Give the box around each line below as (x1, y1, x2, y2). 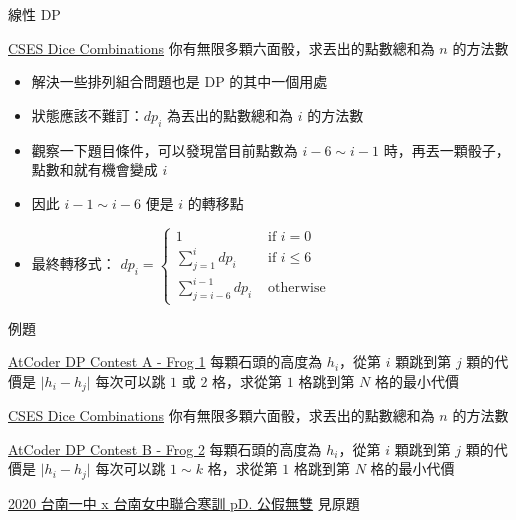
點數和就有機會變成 (31, 159, 158, 180)
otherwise (267, 281, 326, 296)
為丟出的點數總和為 (166, 104, 293, 125)
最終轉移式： (31, 253, 116, 274)
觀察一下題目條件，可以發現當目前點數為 (31, 139, 298, 160)
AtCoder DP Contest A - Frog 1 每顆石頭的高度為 (8, 351, 323, 372)
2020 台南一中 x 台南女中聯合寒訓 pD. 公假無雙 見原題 (8, 492, 360, 513)
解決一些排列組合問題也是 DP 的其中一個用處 (31, 71, 328, 92)
